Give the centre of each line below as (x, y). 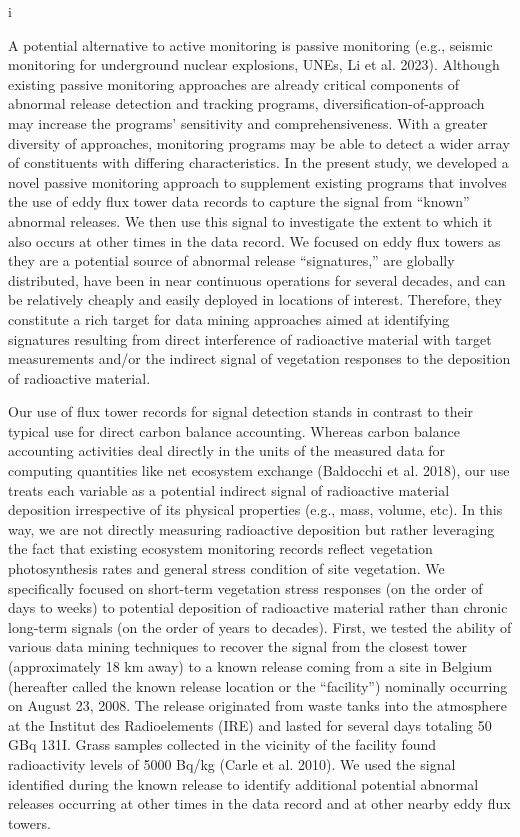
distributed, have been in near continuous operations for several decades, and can (257, 279)
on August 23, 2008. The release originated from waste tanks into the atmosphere (258, 705)
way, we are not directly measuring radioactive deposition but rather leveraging (251, 528)
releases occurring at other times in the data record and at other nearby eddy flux (259, 803)
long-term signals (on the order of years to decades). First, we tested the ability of (260, 626)
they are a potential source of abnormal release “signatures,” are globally (231, 260)
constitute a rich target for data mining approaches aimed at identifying (229, 318)
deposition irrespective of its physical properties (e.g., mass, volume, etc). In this (255, 509)
